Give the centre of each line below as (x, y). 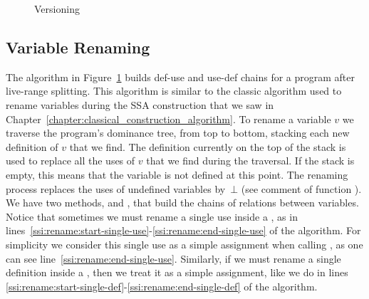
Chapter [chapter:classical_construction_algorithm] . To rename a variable (168, 119)
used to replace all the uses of (71, 161)
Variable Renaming (78, 47)
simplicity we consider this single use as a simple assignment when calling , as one (184, 244)
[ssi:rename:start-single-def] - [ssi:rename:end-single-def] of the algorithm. (162, 286)
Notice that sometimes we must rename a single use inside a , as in (152, 216)
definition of (32, 146)
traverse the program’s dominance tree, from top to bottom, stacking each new (178, 133)
